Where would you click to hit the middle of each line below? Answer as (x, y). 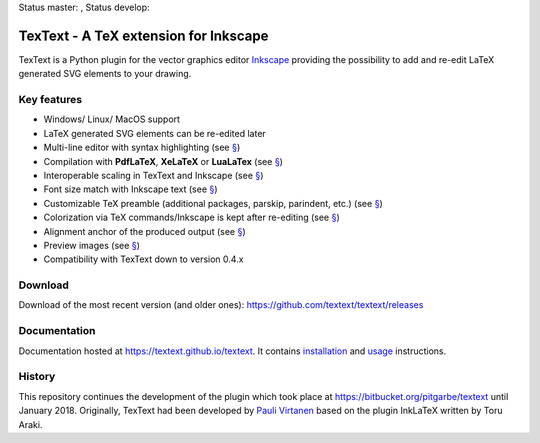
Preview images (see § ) (91, 245)
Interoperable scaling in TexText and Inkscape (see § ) (153, 175)
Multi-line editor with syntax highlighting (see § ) (142, 147)
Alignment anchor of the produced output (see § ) (144, 231)
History (37, 377)
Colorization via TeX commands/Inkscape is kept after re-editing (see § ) (191, 217)
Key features (50, 100)
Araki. (30, 424)
